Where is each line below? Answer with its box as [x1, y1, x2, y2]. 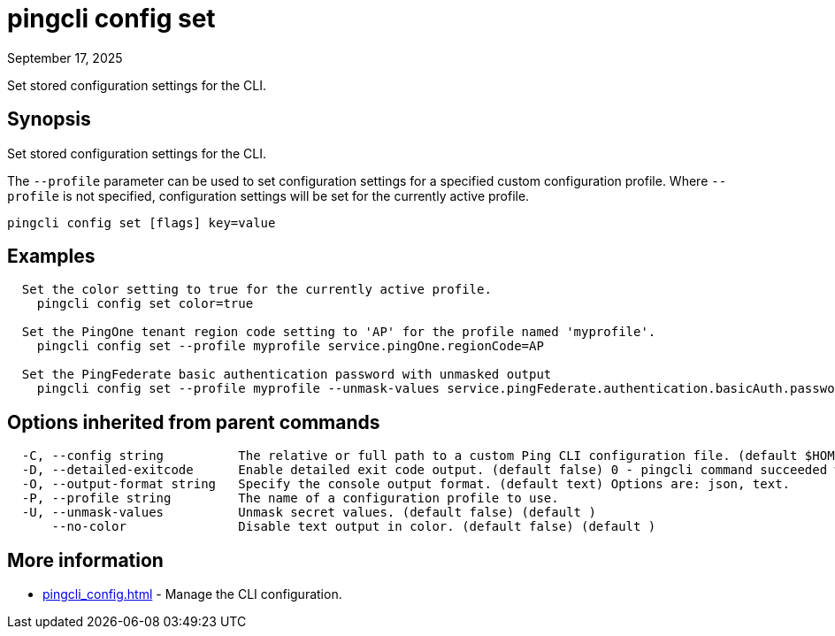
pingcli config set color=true [36, 296, 254, 311]
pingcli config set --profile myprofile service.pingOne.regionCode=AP [36, 339, 544, 354]
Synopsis [7, 108, 91, 131]
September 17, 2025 [7, 50, 123, 65]
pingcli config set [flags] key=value [7, 215, 276, 230]
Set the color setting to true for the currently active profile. [21, 282, 492, 297]
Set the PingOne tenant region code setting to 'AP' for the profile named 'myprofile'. [21, 325, 656, 340]
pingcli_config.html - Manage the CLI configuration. [42, 586, 342, 602]
